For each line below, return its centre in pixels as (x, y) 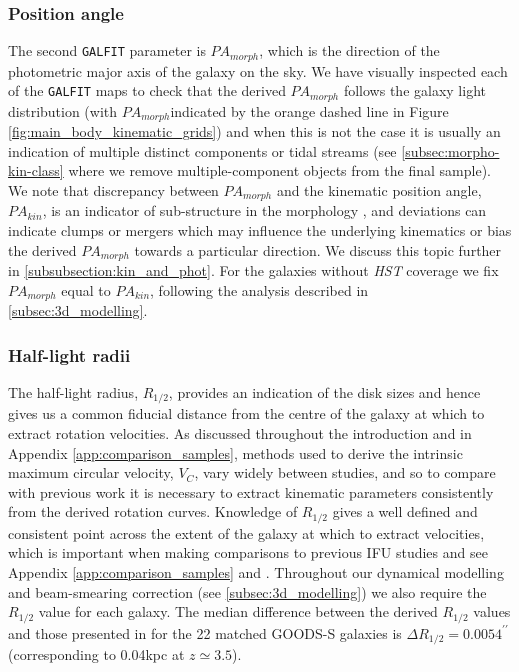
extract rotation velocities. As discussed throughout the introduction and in (240, 432)
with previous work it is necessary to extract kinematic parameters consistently (251, 491)
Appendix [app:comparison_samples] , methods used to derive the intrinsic (235, 452)
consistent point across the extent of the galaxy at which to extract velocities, (246, 532)
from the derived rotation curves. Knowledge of (153, 511)
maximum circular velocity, (91, 472)
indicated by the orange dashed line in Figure (309, 110)
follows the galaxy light (414, 90)
